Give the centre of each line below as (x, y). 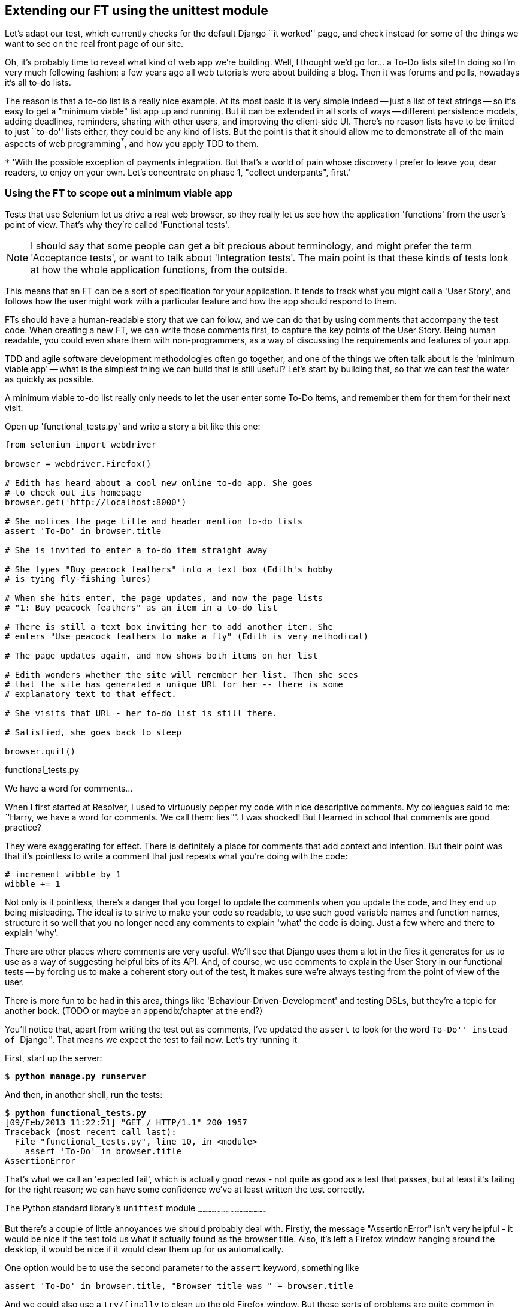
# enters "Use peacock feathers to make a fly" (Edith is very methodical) (187, 636)
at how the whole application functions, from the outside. (159, 269)
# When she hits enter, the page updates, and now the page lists (164, 598)
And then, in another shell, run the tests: (84, 1094)
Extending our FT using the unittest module (137, 10)
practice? (23, 827)
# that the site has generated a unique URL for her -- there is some (174, 684)
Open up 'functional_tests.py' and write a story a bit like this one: (133, 426)
